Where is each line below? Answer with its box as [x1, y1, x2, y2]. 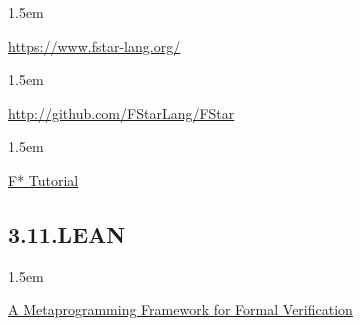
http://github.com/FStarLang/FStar [8, 102, 235, 123]
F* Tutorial [8, 169, 79, 190]
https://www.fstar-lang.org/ [8, 35, 181, 56]
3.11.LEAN [8, 218, 126, 249]
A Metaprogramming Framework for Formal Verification [8, 299, 353, 320]
